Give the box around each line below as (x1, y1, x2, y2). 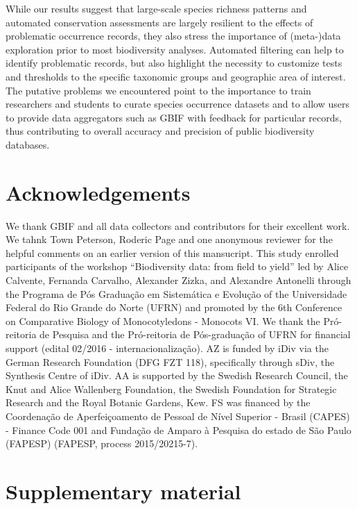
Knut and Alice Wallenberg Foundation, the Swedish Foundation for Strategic (6, 381, 337, 396)
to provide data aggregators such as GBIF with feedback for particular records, (6, 110, 342, 124)
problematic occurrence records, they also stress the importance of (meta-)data (6, 28, 341, 43)
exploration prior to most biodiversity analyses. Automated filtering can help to (6, 42, 344, 56)
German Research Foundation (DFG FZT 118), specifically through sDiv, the (6, 354, 335, 369)
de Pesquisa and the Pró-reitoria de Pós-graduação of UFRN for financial (40, 327, 351, 342)
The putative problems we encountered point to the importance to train (6, 83, 311, 97)
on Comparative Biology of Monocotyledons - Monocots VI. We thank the (6, 313, 320, 328)
